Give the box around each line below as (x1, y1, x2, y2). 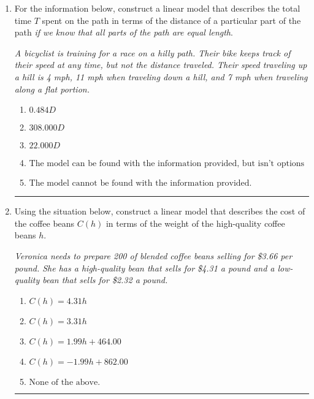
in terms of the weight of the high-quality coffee (105, 216, 285, 229)
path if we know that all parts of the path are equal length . (14, 26, 233, 39)
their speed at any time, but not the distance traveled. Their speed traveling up (14, 58, 307, 71)
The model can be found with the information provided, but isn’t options (29, 159, 305, 169)
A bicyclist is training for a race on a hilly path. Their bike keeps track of (14, 46, 291, 59)
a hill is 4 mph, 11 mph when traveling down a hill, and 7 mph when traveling (14, 70, 308, 83)
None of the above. (29, 378, 101, 387)
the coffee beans (14, 216, 75, 229)
